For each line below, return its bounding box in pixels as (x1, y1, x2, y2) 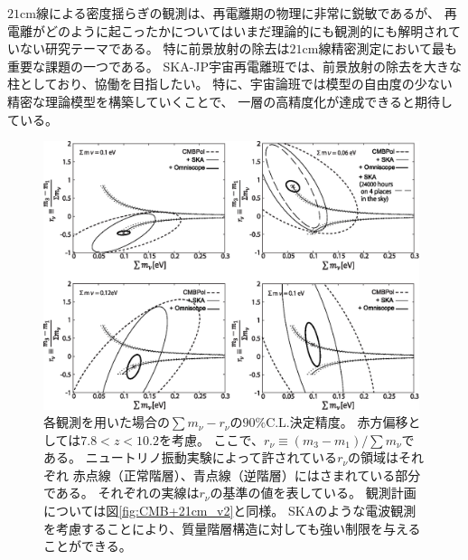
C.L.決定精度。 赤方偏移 (266, 413, 408, 432)
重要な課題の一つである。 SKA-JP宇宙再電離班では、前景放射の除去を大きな (7, 56, 463, 75)
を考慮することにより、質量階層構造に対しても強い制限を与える (43, 518, 421, 537)
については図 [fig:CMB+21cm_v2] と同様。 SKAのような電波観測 (43, 501, 417, 520)
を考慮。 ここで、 (158, 430, 265, 449)
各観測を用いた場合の (43, 413, 170, 432)
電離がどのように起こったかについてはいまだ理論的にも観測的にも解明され (7, 21, 448, 40)
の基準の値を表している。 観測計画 (210, 483, 417, 502)
